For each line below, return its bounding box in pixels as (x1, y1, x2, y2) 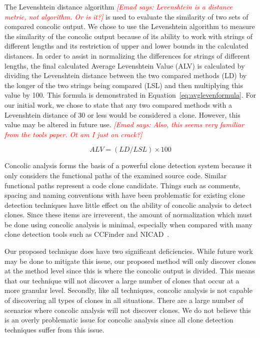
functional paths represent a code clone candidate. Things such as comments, (4, 180, 241, 190)
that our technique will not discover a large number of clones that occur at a (4, 275, 239, 285)
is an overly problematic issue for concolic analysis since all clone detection (4, 314, 233, 325)
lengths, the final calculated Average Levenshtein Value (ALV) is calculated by (4, 60, 245, 71)
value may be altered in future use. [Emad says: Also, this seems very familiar (4, 119, 244, 130)
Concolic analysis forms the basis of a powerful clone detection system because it (4, 160, 252, 171)
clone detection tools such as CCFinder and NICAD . (4, 229, 169, 239)
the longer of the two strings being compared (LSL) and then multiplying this (4, 80, 243, 90)
